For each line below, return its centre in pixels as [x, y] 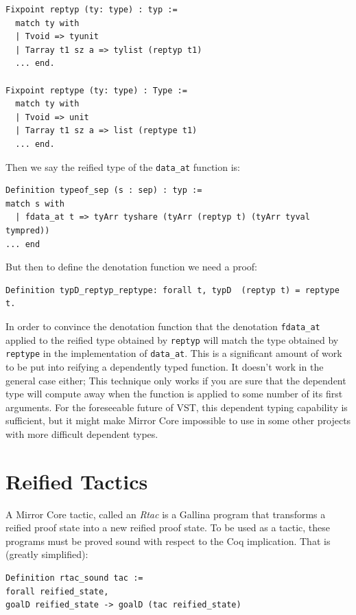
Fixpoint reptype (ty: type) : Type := [96, 90]
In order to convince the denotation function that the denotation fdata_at [163, 326]
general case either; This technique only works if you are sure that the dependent [176, 380]
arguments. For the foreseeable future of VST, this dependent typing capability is [177, 407]
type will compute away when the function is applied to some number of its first [174, 394]
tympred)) [28, 230]
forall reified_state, [57, 591]
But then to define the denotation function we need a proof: [131, 267]
